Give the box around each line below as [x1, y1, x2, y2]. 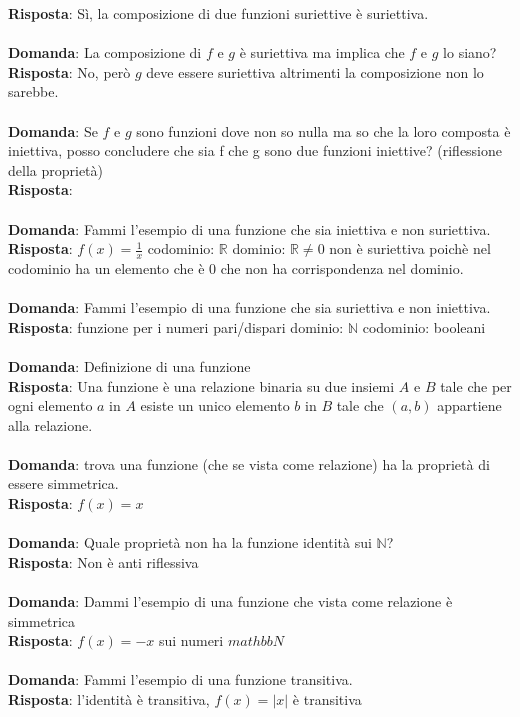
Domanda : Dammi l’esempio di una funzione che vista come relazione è [8, 591, 453, 612]
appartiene [437, 395, 502, 416]
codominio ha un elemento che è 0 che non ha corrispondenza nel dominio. [8, 257, 464, 278]
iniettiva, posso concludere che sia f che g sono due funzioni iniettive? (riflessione [8, 140, 503, 161]
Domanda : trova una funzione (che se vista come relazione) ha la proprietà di [8, 453, 490, 474]
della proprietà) [8, 159, 103, 180]
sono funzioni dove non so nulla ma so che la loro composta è [136, 120, 511, 141]
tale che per [440, 375, 512, 396]
